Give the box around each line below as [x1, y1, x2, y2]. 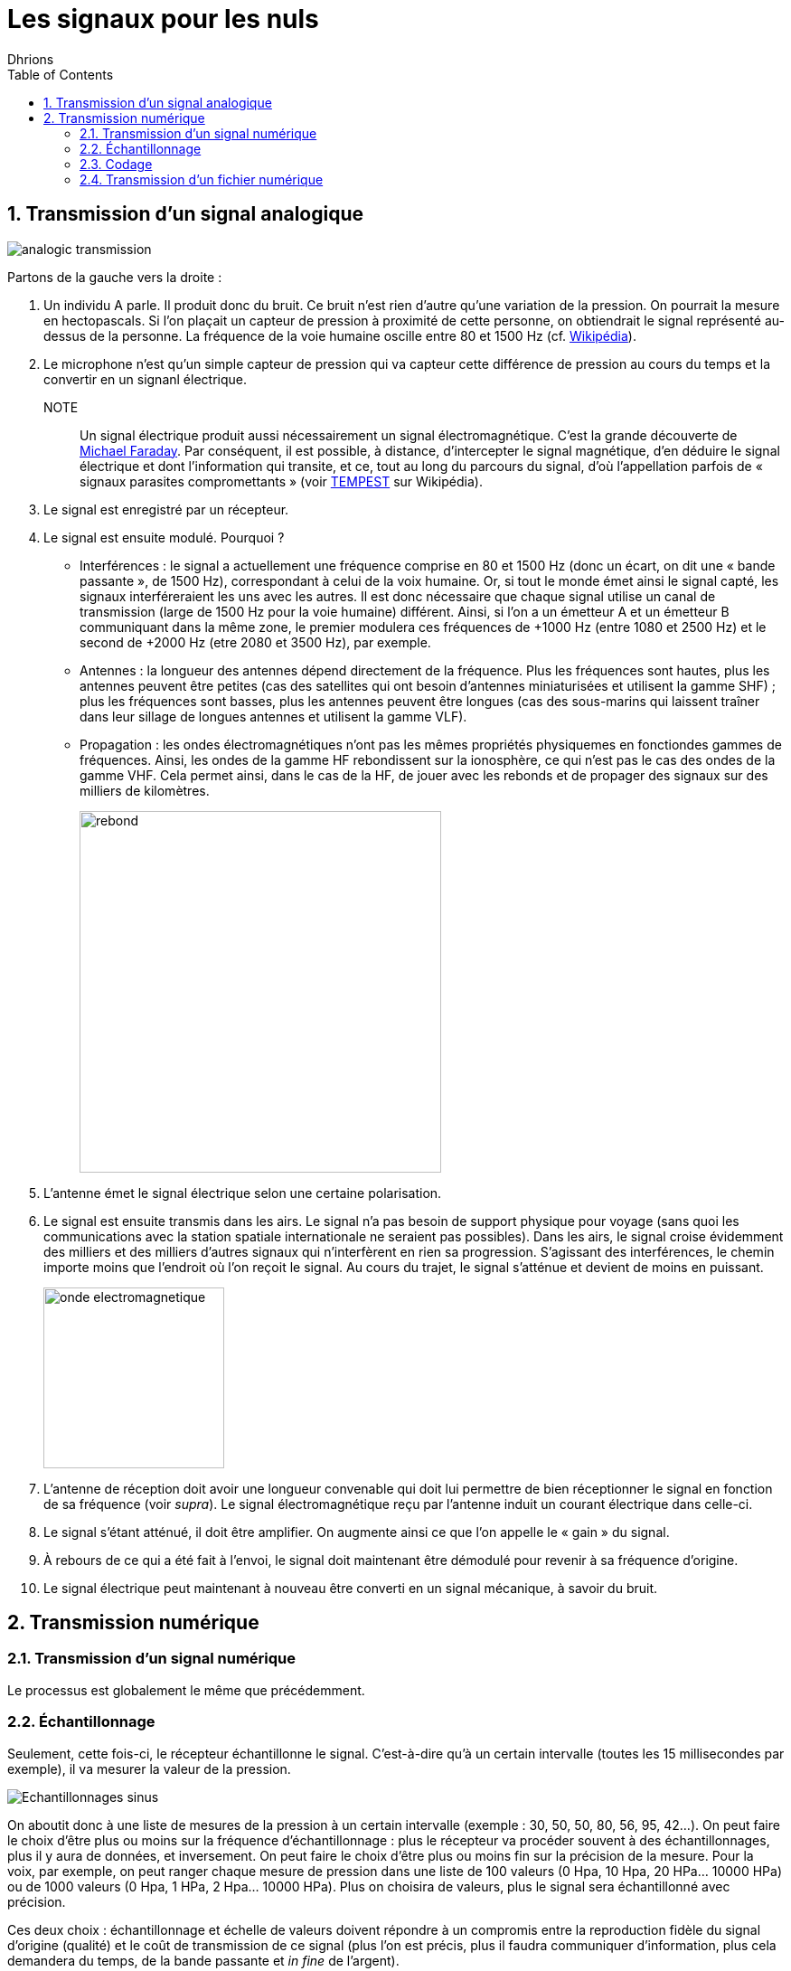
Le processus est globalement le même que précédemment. [7, 1682, 365, 1698]
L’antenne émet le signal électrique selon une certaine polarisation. [43, 1184, 442, 1201]
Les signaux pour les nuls [7, 4, 319, 34]
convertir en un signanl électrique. [43, 371, 247, 387]
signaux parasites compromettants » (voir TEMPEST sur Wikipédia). [80, 473, 483, 489]
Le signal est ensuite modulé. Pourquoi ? [43, 529, 285, 545]
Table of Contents [7, 66, 114, 82]
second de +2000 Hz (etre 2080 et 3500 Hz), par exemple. [80, 634, 431, 650]
